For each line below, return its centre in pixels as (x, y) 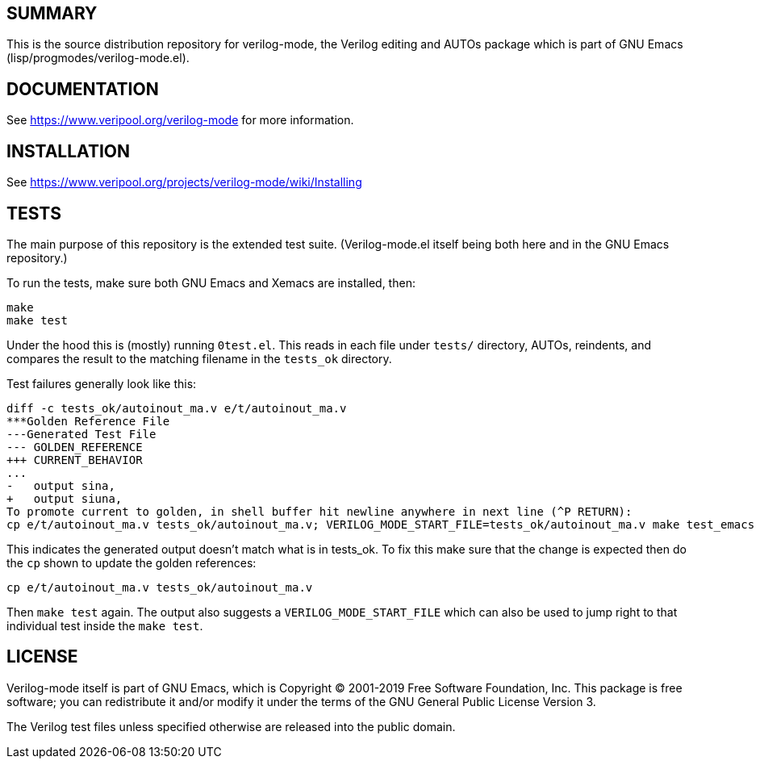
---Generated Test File (81, 434)
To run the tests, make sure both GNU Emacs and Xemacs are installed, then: (211, 282)
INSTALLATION (68, 151)
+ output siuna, (65, 498)
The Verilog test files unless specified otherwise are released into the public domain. (231, 726)
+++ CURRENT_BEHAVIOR (75, 460)
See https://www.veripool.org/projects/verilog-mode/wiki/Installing (184, 182)
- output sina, (61, 485)
